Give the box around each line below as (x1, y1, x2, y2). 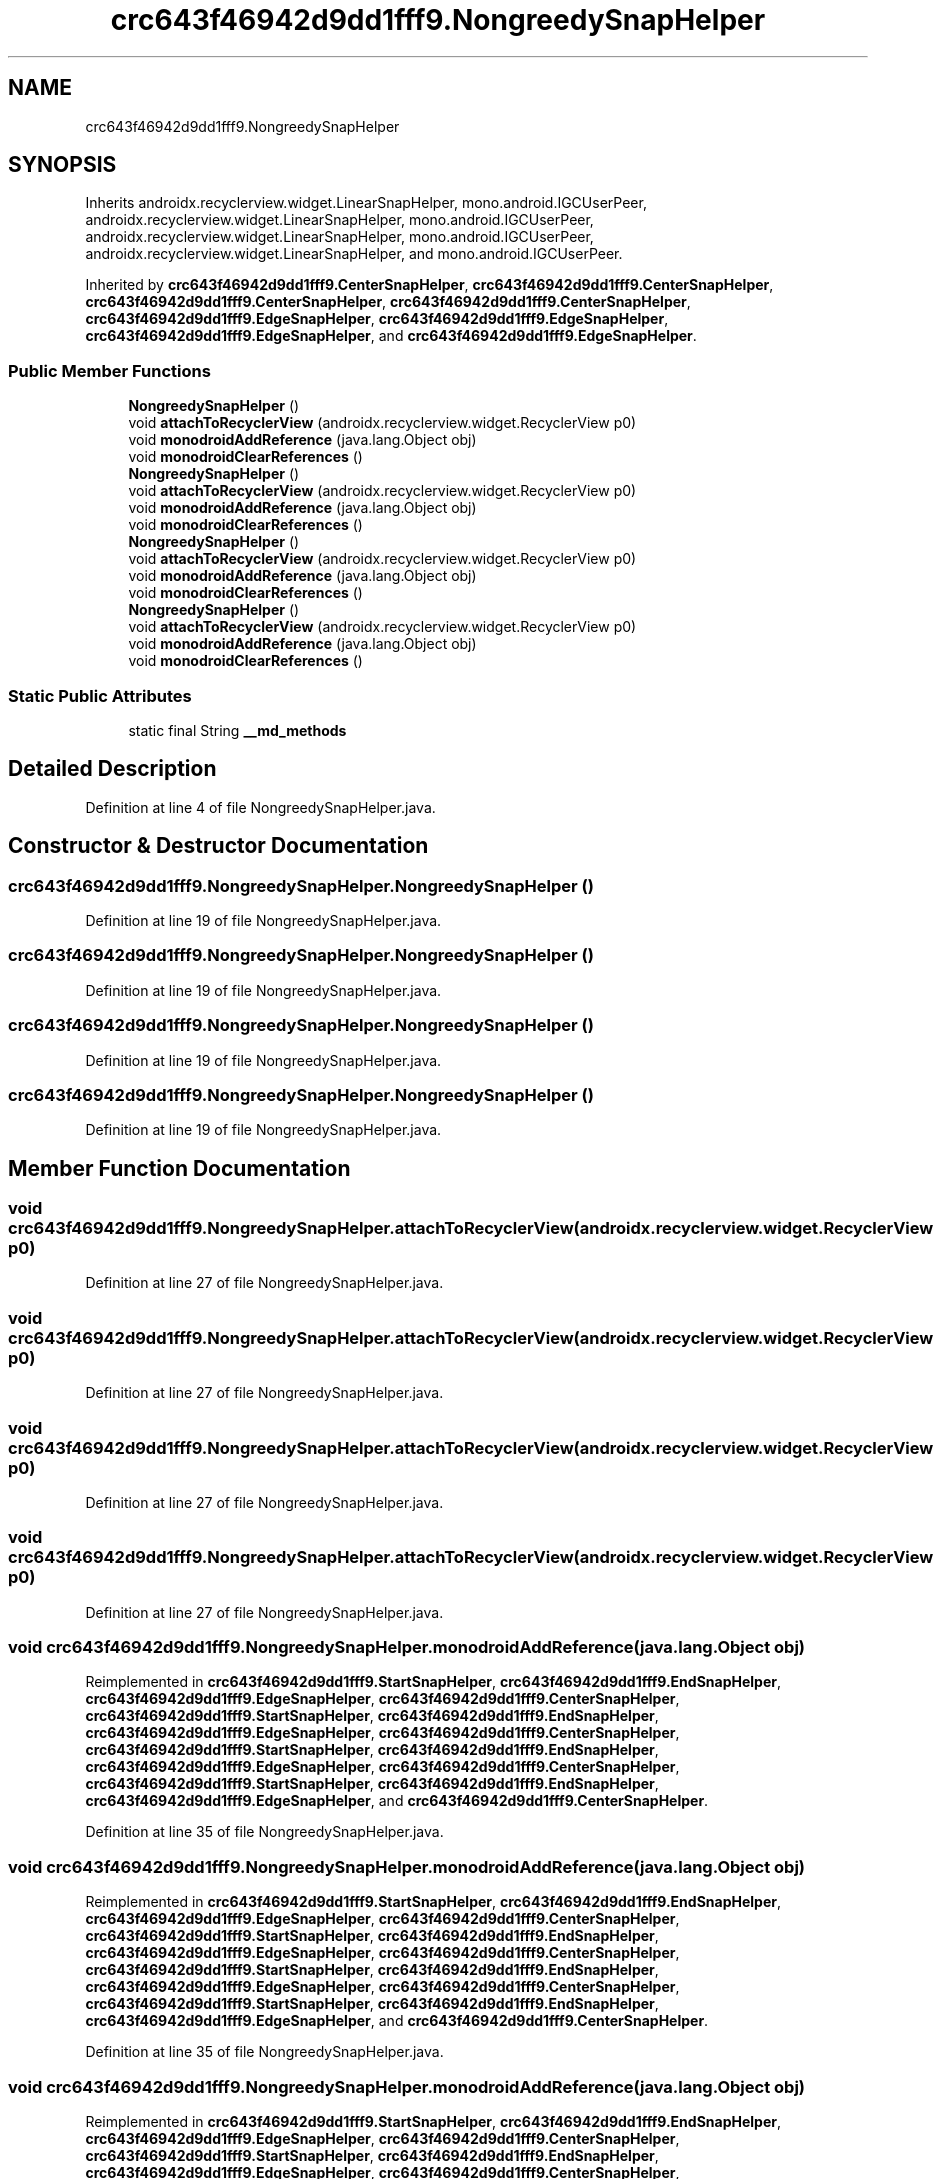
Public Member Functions (8, 360, 211, 381)
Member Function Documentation (8, 1155, 351, 1181)
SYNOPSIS (8, 152, 117, 178)
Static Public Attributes (8, 685, 192, 706)
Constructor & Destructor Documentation (8, 833, 429, 859)
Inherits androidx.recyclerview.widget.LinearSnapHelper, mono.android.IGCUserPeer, (85, 194, 647, 212)
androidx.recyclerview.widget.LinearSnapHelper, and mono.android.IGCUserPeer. (85, 245, 623, 263)
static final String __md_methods (128, 721, 347, 739)
